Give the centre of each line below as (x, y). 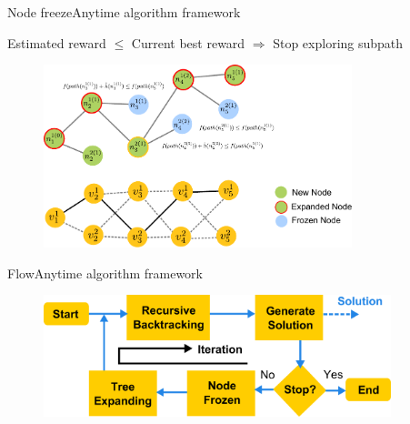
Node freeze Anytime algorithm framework (124, 12)
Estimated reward (57, 42)
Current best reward (188, 42)
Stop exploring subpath (338, 42)
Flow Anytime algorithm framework (105, 273)
